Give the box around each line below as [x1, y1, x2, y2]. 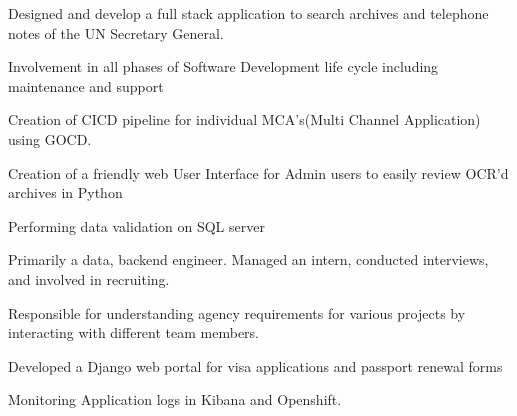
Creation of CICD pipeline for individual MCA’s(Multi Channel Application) [8, 109, 481, 130]
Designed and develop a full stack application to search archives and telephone [8, 3, 489, 23]
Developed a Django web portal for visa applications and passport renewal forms [8, 355, 503, 376]
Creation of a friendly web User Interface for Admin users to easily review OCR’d [8, 162, 509, 183]
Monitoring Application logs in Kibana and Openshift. [8, 389, 342, 410]
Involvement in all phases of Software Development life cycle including [8, 56, 439, 77]
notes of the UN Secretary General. [8, 22, 224, 43]
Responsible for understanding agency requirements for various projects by [8, 302, 466, 323]
